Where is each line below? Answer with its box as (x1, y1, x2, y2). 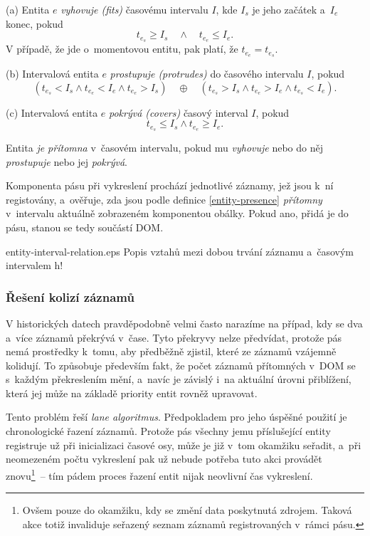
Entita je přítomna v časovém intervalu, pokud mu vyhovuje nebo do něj (6, 140, 323, 154)
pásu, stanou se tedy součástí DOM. (6, 219, 164, 234)
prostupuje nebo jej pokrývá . (6, 154, 128, 169)
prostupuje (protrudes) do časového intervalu (110, 65, 304, 80)
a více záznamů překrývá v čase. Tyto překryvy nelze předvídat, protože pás (6, 330, 342, 345)
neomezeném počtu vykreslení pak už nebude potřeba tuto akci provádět (6, 451, 322, 466)
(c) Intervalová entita (6, 105, 98, 120)
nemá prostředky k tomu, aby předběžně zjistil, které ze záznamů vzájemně (6, 344, 337, 359)
